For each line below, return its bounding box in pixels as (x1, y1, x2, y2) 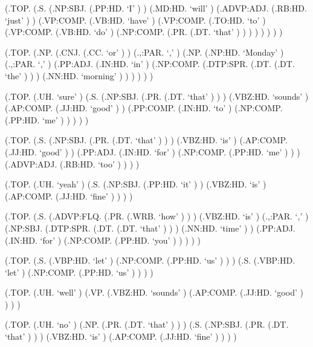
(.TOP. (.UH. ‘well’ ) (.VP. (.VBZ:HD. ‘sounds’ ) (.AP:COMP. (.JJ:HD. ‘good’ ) (5, 286, 303, 299)
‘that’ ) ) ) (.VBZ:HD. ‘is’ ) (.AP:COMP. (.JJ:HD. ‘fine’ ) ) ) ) (5, 330, 237, 343)
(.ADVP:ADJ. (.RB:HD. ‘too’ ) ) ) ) (5, 157, 140, 170)
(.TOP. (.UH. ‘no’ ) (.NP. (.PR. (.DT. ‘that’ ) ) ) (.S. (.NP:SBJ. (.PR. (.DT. (5, 318, 289, 331)
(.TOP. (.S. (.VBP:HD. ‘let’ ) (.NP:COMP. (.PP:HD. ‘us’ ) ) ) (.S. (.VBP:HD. (5, 254, 295, 267)
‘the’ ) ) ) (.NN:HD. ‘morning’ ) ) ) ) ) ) (5, 69, 153, 82)
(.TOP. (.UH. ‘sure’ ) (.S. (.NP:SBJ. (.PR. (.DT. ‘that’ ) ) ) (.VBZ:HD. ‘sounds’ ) (5, 89, 309, 102)
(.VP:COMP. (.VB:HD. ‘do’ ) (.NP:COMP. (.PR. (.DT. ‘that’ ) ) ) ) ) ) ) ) (5, 25, 283, 38)
